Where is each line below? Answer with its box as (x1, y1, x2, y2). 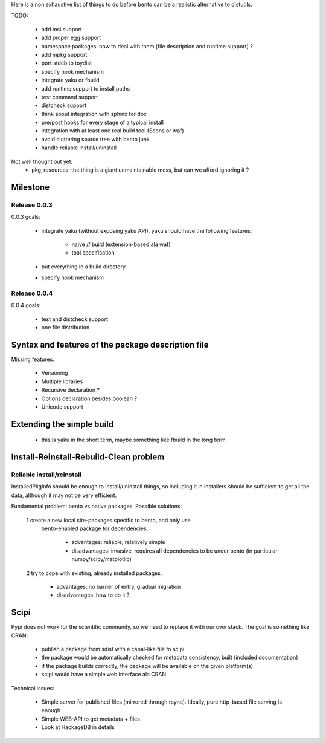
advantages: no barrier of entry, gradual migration (56, 583, 181, 590)
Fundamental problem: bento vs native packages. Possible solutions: (11, 502, 182, 510)
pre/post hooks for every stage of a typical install (41, 118, 164, 126)
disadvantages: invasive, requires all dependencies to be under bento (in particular (71, 547, 278, 554)
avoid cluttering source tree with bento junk (41, 135, 150, 143)
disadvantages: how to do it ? (56, 591, 130, 599)
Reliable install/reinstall (11, 470, 81, 479)
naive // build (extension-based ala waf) (71, 241, 171, 248)
